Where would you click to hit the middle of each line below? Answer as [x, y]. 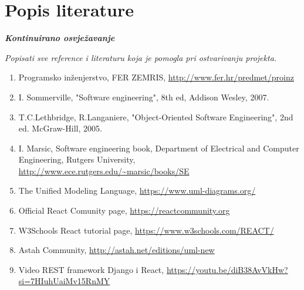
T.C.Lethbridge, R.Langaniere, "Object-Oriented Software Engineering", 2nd [156, 117]
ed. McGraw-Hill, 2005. [60, 128]
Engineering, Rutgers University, [77, 159]
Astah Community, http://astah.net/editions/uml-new [116, 250]
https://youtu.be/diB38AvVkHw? [227, 269]
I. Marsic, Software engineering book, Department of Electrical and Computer [159, 148]
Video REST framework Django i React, [91, 269]
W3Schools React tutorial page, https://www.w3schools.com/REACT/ [146, 230]
